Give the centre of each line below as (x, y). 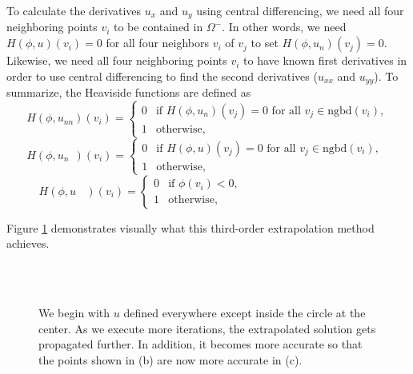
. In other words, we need (284, 27)
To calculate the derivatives (74, 10)
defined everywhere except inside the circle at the (245, 313)
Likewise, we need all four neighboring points (117, 60)
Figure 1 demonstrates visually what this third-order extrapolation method (190, 227)
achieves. (28, 243)
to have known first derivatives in (325, 60)
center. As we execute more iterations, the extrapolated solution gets (207, 328)
